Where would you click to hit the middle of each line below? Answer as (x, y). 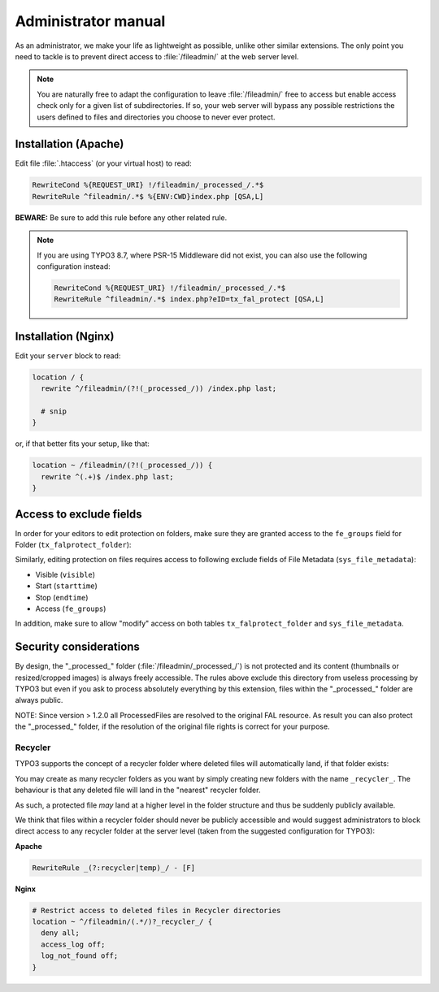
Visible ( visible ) (65, 574)
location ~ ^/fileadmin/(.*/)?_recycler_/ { (122, 922)
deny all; (61, 933)
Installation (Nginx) (65, 336)
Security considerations (77, 647)
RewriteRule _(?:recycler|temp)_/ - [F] (113, 868)
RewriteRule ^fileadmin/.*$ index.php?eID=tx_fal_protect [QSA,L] (189, 299)
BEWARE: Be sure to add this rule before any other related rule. (121, 217)
